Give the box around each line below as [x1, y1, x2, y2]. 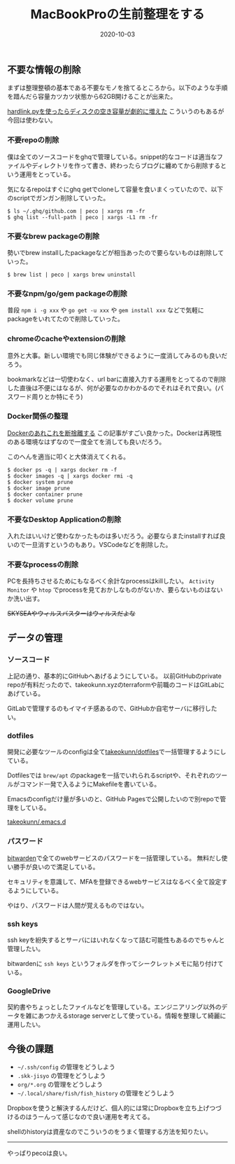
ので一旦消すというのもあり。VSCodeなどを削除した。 [13, 541, 172, 549]
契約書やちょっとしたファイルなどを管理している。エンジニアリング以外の [7, 1003, 222, 1011]
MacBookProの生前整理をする [30, 6, 205, 22]
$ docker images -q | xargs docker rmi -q [7, 472, 133, 480]
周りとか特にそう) [31, 392, 83, 401]
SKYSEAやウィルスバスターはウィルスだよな [7, 609, 136, 618]
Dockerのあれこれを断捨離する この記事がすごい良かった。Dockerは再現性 [7, 429, 222, 437]
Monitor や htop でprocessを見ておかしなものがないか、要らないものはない [7, 586, 223, 594]
